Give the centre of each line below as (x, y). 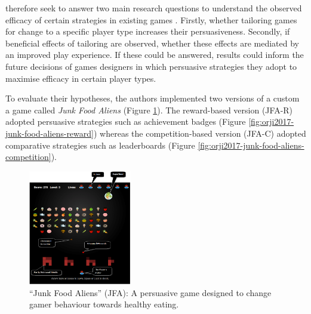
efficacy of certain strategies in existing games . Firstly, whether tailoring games (151, 19)
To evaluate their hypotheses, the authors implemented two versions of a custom (153, 98)
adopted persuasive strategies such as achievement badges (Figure (126, 121)
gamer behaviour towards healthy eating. (104, 304)
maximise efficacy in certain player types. (81, 78)
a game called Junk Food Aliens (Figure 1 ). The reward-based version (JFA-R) (149, 110)
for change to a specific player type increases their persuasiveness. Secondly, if (148, 31)
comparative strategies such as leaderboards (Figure (100, 145)
